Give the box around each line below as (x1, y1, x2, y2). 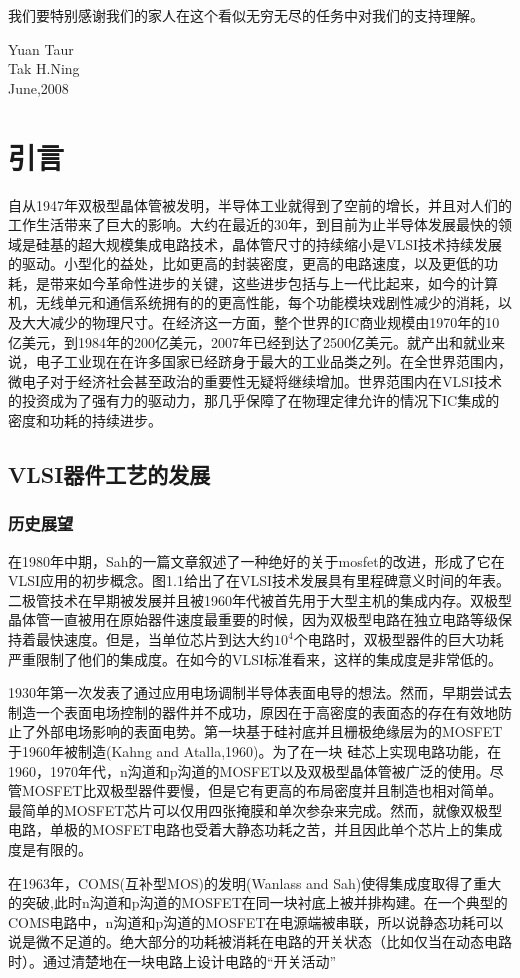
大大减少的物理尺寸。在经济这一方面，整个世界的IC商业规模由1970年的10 (21, 312, 500, 333)
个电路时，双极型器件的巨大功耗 (293, 629, 504, 649)
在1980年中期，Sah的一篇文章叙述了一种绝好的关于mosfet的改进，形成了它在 (8, 550, 505, 571)
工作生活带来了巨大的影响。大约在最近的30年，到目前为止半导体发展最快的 (8, 214, 498, 235)
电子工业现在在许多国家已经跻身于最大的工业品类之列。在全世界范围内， (35, 351, 512, 372)
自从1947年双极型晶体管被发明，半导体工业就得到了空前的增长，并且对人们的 (8, 194, 512, 215)
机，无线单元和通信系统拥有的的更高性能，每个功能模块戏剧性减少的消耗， (8, 292, 498, 313)
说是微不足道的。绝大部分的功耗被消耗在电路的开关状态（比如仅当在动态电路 (8, 931, 512, 952)
